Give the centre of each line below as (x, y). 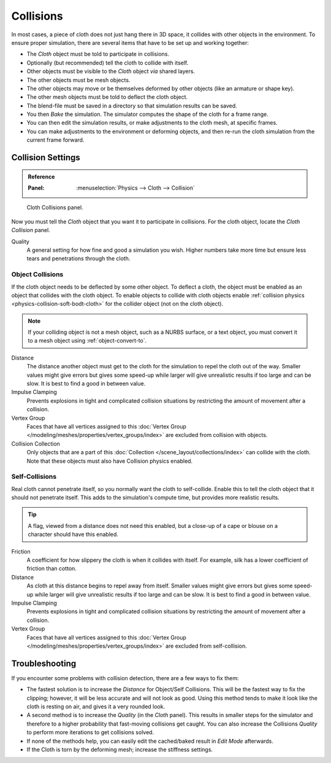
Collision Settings (46, 157)
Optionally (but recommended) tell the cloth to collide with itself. (108, 63)
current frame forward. (55, 140)
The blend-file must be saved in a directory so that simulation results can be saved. (132, 106)
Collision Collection (36, 443)
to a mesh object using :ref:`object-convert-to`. (87, 341)
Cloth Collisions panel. (55, 207)
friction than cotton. (51, 568)
